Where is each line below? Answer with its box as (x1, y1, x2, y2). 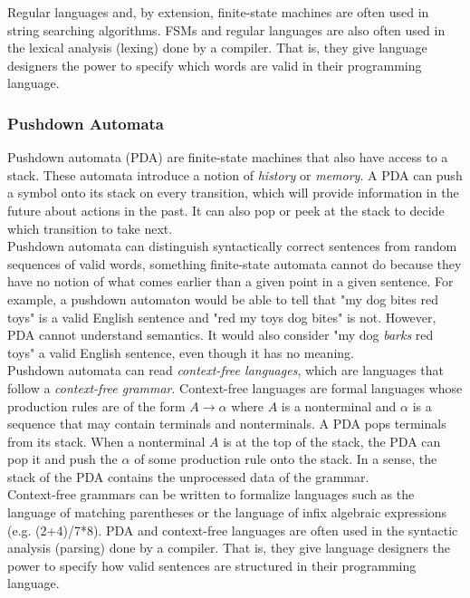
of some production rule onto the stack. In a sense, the (134, 449, 437, 468)
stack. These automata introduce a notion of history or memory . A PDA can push (7, 165, 463, 184)
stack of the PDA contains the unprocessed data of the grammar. (7, 467, 369, 486)
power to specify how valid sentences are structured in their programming (7, 555, 417, 574)
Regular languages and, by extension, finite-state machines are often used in (7, 3, 429, 21)
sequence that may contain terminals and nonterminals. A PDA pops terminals (7, 414, 446, 433)
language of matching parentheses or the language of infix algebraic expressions (7, 503, 447, 522)
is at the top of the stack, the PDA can (223, 431, 441, 450)
